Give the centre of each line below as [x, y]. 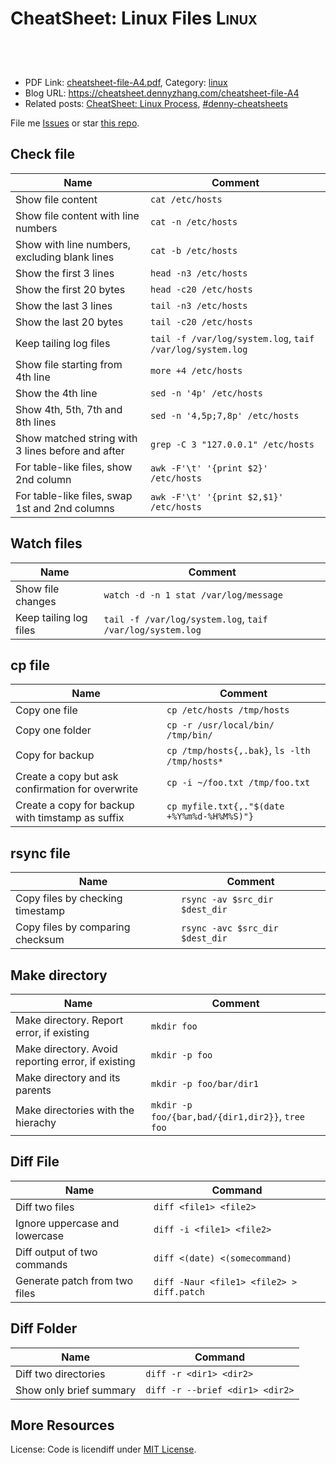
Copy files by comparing [73, 927]
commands [41, 1264]
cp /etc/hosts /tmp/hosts [228, 710]
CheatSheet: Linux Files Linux [134, 18]
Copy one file [46, 710]
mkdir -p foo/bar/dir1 [205, 1083]
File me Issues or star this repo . [75, 123]
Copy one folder [53, 730]
